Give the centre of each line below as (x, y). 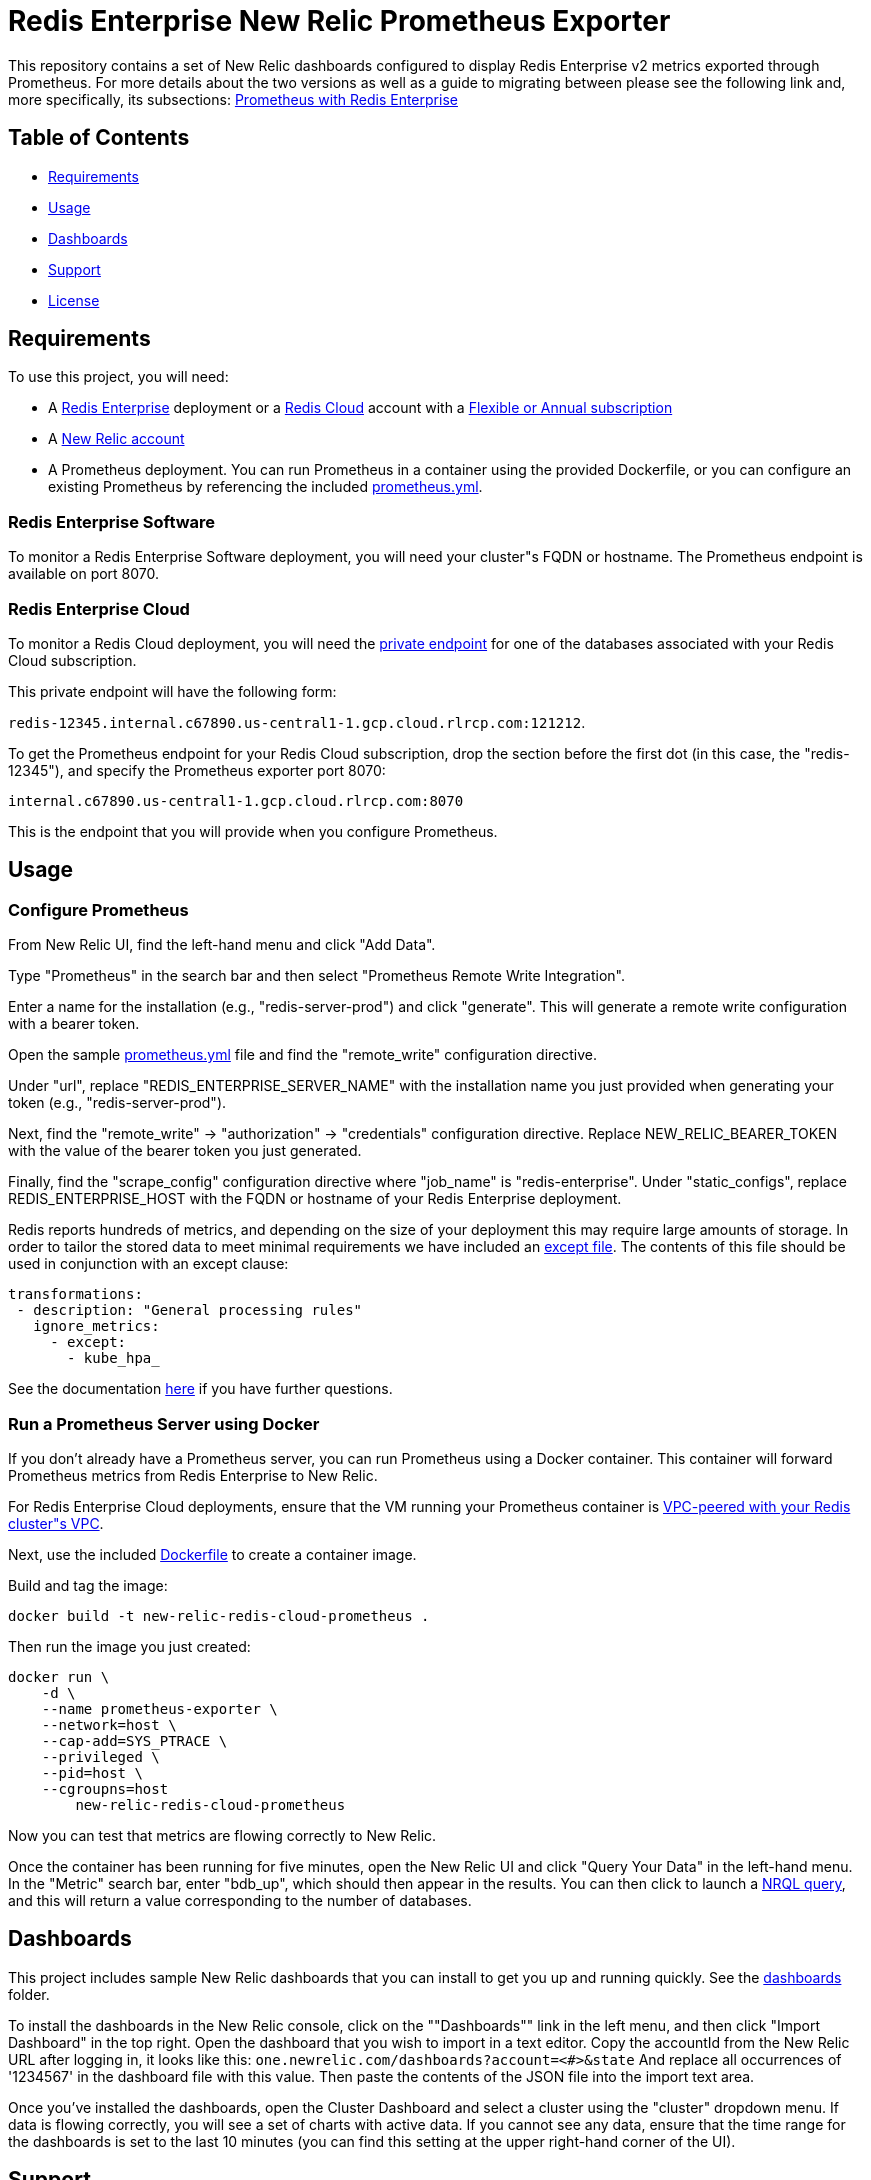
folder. (29, 1994)
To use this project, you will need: (118, 377)
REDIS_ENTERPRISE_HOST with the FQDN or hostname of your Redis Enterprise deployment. (315, 1199)
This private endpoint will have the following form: (172, 691)
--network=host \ (109, 1724)
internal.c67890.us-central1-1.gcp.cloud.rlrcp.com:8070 (236, 800)
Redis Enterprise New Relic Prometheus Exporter (339, 21)
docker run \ (59, 1676)
